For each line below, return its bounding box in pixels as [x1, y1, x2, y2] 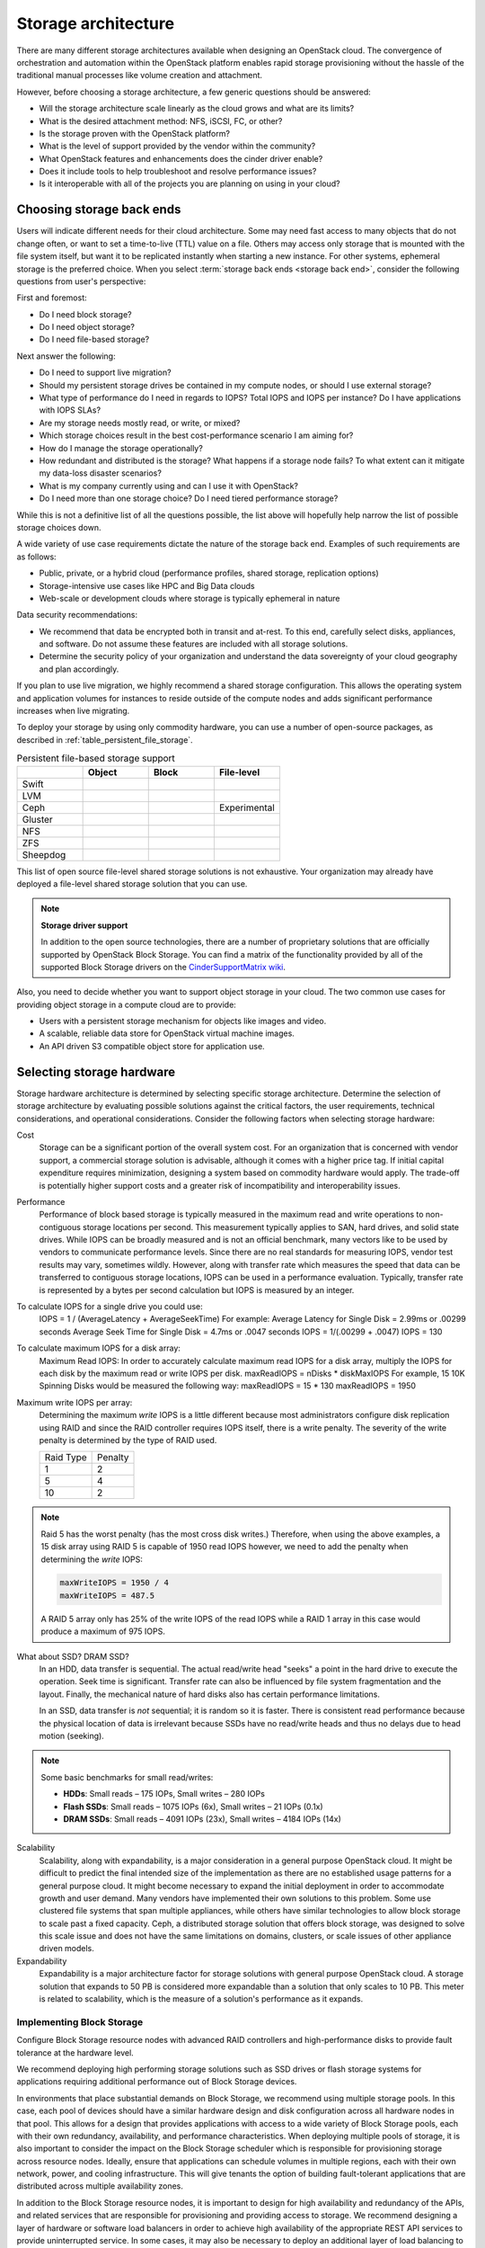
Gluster [22, 813, 53, 825]
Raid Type [44, 1451, 87, 1464]
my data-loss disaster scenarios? [39, 468, 162, 478]
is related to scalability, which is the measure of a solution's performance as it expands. [39, 1994, 364, 2004]
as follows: [16, 551, 57, 562]
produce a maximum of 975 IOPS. [40, 1626, 166, 1637]
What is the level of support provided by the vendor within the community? [39, 140, 316, 152]
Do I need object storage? [39, 322, 135, 333]
